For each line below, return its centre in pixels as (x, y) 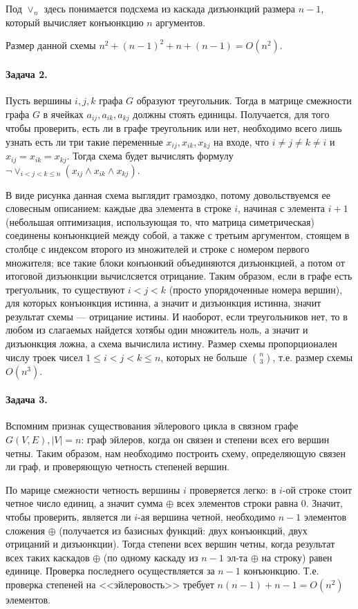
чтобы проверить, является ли (68, 517)
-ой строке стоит (317, 489)
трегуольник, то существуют (65, 289)
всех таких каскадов (48, 557)
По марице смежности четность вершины (93, 489)
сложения (25, 530)
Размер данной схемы (51, 45)
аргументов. (181, 22)
